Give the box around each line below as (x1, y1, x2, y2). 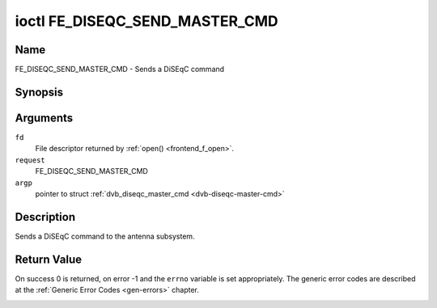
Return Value (15, 252, 83, 266)
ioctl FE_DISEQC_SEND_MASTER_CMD (15, 12, 278, 30)
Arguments (15, 111, 74, 124)
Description (15, 210, 76, 224)
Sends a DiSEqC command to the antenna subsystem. (15, 231, 195, 241)
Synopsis (15, 85, 64, 99)
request (15, 155, 46, 165)
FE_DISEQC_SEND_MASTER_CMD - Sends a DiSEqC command (15, 65, 225, 74)
